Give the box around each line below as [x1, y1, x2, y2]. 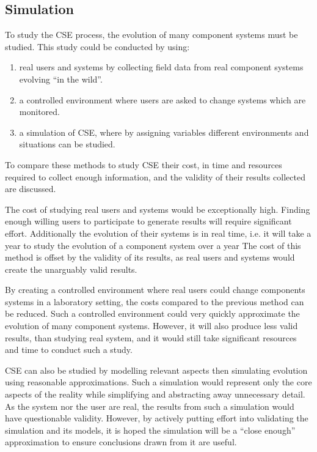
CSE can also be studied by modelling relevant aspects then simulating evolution [5, 363, 308, 376]
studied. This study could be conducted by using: [5, 40, 190, 53]
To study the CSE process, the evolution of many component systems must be [5, 28, 298, 41]
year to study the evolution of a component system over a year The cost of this [5, 239, 301, 251]
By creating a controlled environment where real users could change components [5, 283, 305, 296]
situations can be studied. [19, 138, 115, 150]
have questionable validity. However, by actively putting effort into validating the [5, 412, 308, 424]
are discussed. [5, 182, 56, 195]
